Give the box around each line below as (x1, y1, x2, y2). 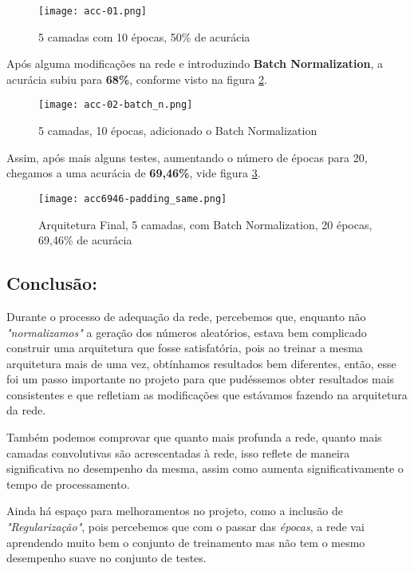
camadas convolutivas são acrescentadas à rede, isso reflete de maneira (6, 444, 350, 461)
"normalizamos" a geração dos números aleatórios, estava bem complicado (6, 323, 367, 340)
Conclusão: (6, 271, 97, 295)
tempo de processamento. (6, 475, 130, 492)
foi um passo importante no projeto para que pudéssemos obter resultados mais (6, 371, 395, 387)
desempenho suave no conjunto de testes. (6, 549, 207, 566)
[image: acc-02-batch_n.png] (38, 99, 193, 111)
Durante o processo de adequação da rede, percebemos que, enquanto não (6, 307, 366, 324)
